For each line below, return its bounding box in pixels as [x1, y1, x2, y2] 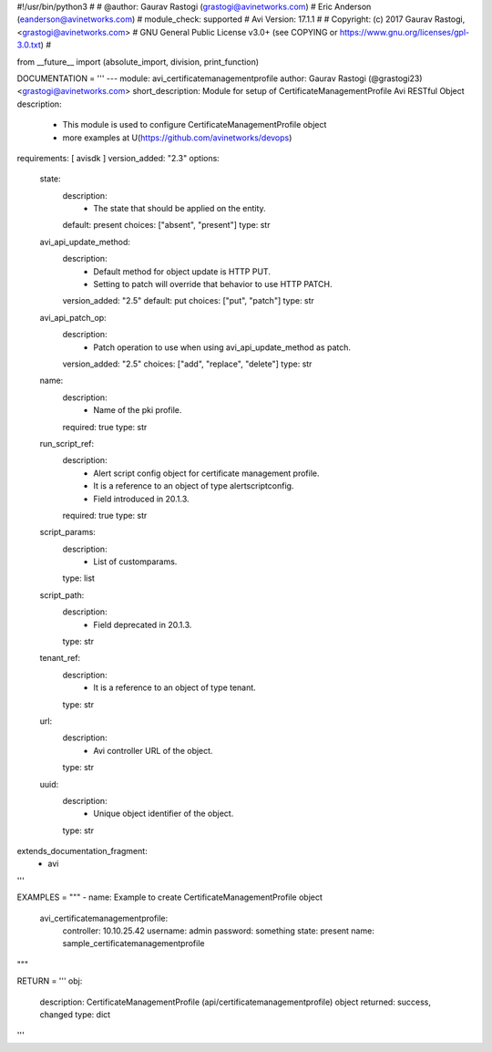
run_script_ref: [39, 438, 95, 449]
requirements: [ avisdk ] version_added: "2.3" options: [16, 152, 220, 163]
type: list [62, 572, 96, 583]
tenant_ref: [39, 653, 81, 664]
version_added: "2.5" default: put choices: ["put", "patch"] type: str [62, 295, 314, 306]
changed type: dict [39, 1009, 111, 1020]
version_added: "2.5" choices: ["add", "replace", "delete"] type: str [62, 358, 313, 369]
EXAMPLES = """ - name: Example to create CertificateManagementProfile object [16, 892, 323, 902]
